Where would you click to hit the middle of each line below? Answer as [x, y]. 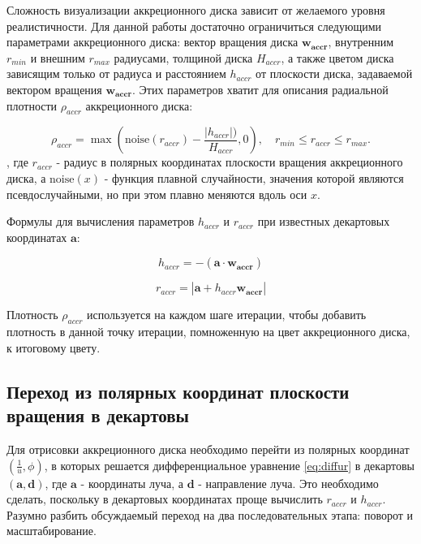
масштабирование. [52, 531]
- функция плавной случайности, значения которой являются [254, 177]
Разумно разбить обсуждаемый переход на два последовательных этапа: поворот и [210, 514]
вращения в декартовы [98, 415]
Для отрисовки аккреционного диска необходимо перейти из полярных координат [208, 449]
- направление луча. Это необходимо [288, 483]
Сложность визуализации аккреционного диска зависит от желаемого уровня [196, 10]
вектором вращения [54, 89]
